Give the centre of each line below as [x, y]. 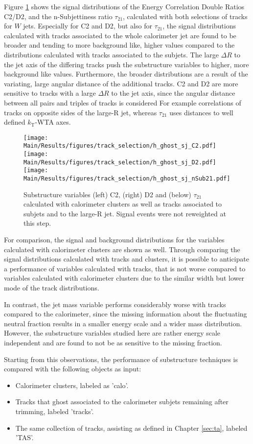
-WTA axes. [53, 122]
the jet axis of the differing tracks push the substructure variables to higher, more [126, 64]
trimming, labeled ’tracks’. [55, 411]
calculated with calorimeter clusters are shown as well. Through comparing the [122, 249]
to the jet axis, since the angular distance [173, 93]
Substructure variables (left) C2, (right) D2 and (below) [107, 194]
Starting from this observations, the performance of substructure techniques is [121, 359]
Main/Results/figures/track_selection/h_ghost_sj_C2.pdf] [120, 146]
